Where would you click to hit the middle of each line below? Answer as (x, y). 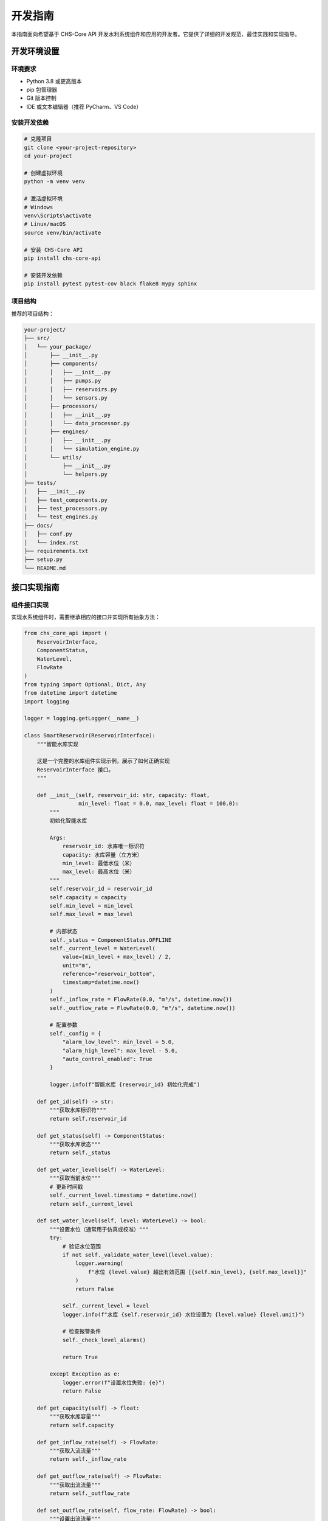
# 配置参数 (63, 1025)
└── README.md (45, 568)
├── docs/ (39, 525)
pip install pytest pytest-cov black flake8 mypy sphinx (111, 284)
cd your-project (48, 156)
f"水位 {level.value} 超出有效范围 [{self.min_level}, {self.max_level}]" (197, 1272)
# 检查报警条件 (82, 1331)
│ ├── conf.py (48, 534)
